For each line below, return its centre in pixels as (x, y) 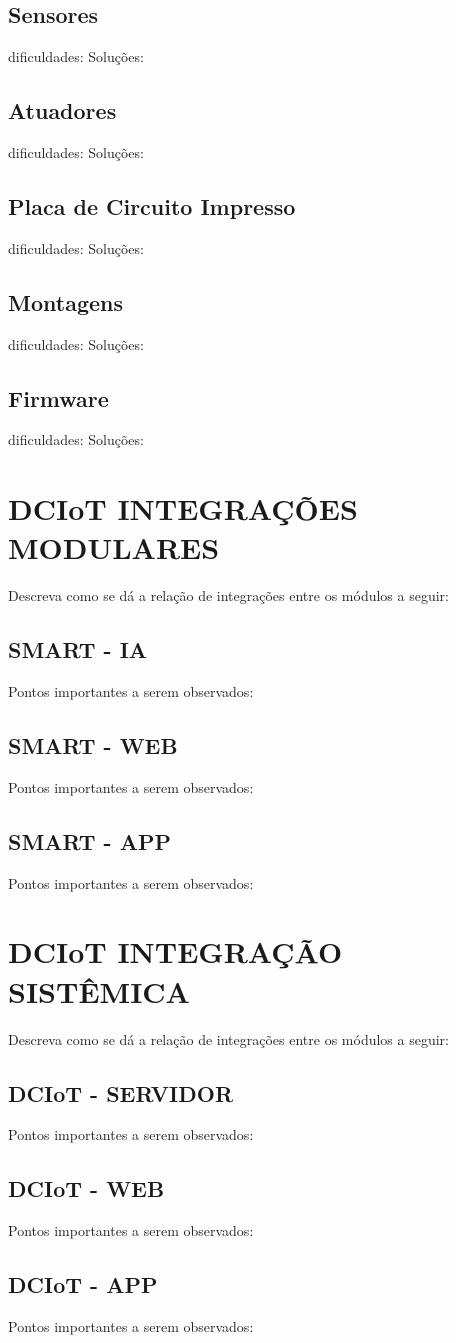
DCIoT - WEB (86, 1188)
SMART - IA (78, 649)
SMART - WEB (93, 745)
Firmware (58, 397)
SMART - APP (89, 840)
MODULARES (114, 547)
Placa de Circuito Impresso (152, 205)
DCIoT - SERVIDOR (121, 1092)
